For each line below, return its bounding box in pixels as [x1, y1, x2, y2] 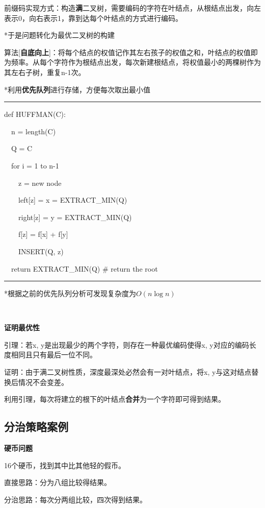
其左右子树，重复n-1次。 [4, 66, 86, 77]
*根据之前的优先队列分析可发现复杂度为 [4, 288, 136, 299]
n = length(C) [11, 126, 56, 136]
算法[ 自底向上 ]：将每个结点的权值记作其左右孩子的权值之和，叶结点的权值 [4, 46, 251, 57]
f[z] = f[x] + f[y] [18, 229, 68, 239]
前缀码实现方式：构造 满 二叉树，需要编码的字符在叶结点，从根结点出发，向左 [4, 3, 261, 13]
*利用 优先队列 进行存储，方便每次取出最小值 [4, 84, 150, 94]
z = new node [18, 177, 62, 188]
